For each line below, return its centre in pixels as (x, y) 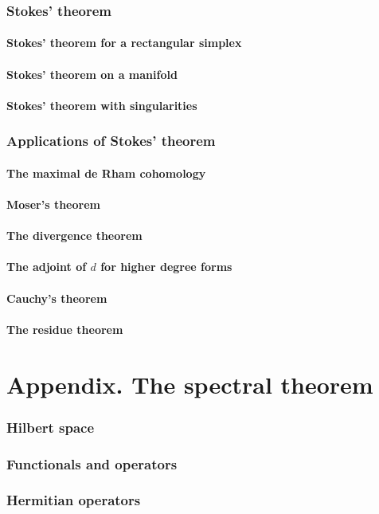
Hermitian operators (74, 500)
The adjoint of (47, 267)
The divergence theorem (74, 235)
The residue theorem (65, 329)
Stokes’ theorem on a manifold (92, 74)
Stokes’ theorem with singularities (102, 105)
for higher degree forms (166, 267)
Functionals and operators (92, 463)
